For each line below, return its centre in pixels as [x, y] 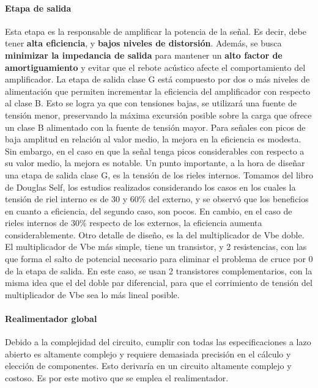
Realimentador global [51, 319]
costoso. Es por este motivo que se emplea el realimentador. [117, 378]
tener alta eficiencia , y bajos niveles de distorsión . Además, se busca [143, 43]
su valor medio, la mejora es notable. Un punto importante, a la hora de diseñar [155, 163]
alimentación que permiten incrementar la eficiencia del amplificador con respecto [158, 91]
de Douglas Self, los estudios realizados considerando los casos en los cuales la [150, 187]
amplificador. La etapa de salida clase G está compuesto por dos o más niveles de [157, 79]
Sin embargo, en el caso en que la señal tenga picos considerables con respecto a [155, 151]
